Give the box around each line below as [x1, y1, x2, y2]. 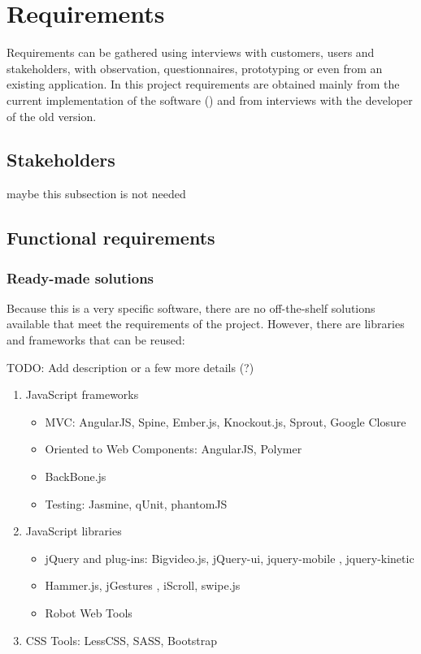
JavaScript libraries [25, 522, 122, 539]
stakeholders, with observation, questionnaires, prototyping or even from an [7, 59, 383, 76]
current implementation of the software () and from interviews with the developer [7, 91, 413, 108]
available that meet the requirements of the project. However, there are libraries [7, 315, 405, 332]
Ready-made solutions [7, 267, 154, 288]
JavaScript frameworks [25, 386, 139, 403]
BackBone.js [45, 468, 106, 485]
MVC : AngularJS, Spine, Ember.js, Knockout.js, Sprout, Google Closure [45, 413, 406, 430]
